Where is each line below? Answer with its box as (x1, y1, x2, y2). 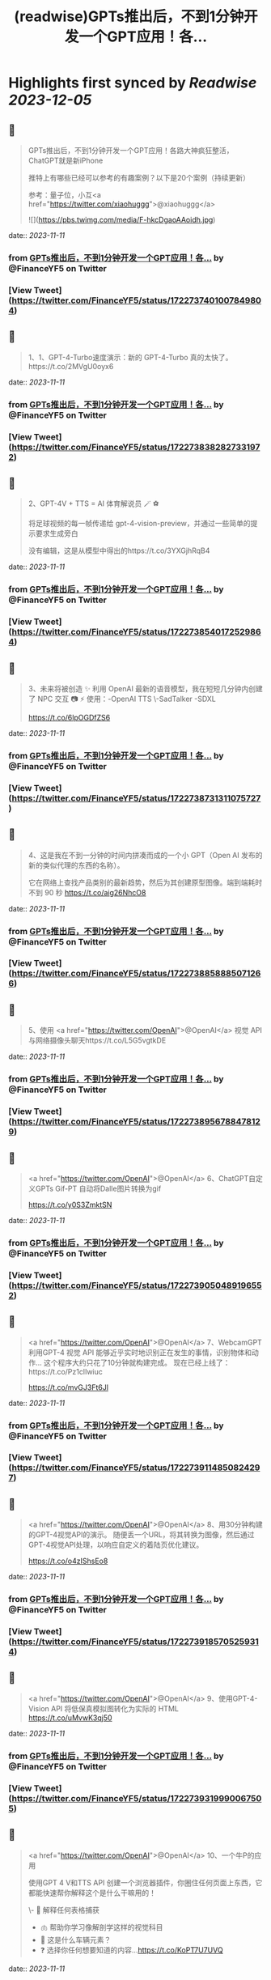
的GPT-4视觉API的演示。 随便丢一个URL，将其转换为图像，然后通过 (28, 1530, 255, 1540)
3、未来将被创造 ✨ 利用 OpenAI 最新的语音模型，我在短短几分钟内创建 (28, 683, 263, 693)
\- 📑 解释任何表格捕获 (28, 1905, 100, 1914)
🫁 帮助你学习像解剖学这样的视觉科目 (40, 1922, 163, 1931)
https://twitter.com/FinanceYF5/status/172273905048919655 (11, 1280, 262, 1291)
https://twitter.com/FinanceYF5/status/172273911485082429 (11, 1462, 260, 1473)
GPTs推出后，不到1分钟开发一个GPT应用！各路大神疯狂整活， (28, 146, 234, 155)
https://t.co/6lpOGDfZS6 (28, 712, 111, 722)
